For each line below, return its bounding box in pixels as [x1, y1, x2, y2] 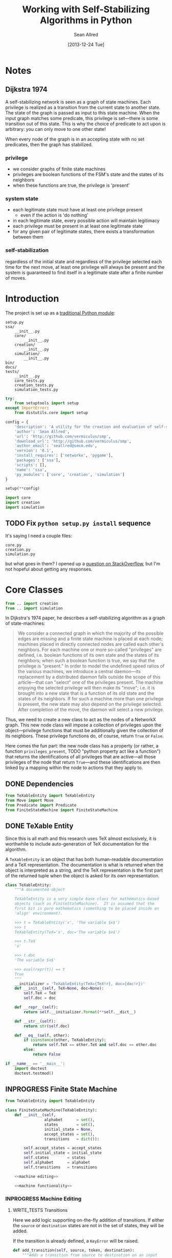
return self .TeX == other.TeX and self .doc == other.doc [32, 1043, 157, 1048]
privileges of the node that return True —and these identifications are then [5, 759, 161, 765]
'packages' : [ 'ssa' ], [14, 458, 60, 463]
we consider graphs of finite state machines [12, 166, 106, 172]
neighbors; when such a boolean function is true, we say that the [17, 658, 155, 664]
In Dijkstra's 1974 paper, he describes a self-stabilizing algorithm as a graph [5, 615, 165, 621]
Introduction [5, 292, 59, 304]
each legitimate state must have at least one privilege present [12, 207, 143, 213]
